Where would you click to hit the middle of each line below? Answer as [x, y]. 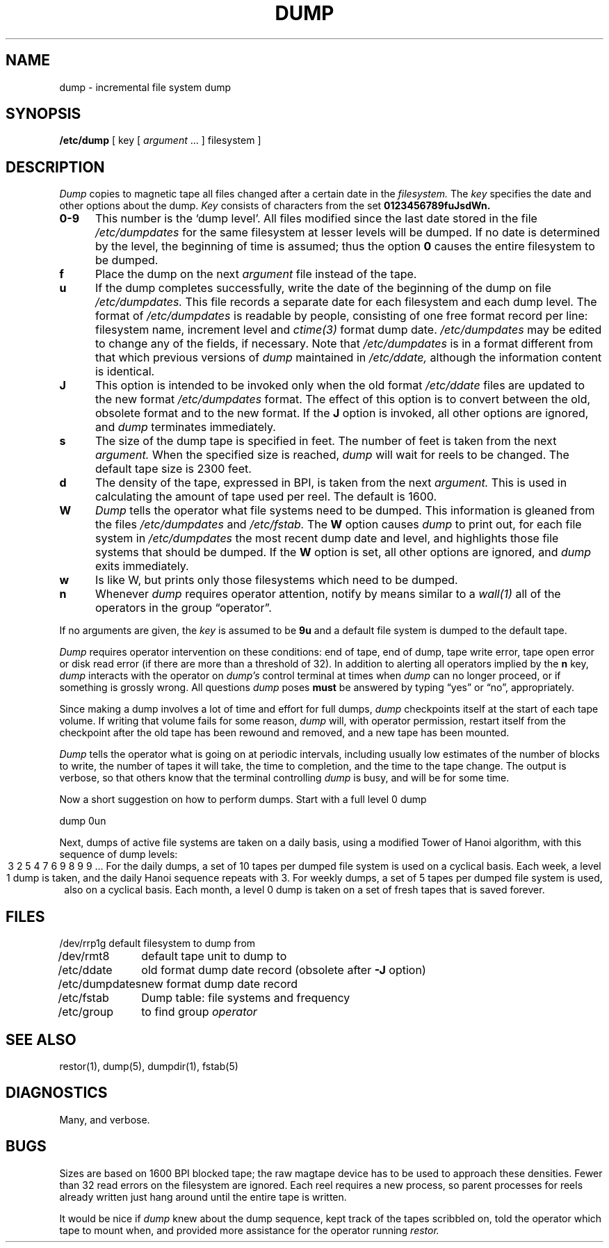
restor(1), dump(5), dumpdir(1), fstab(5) [149, 1066]
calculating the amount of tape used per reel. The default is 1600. [266, 497]
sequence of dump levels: [119, 854]
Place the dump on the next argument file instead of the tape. [256, 274]
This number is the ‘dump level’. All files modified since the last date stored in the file [316, 219]
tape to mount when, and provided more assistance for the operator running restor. [249, 1230]
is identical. [125, 372]
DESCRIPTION [55, 167]
